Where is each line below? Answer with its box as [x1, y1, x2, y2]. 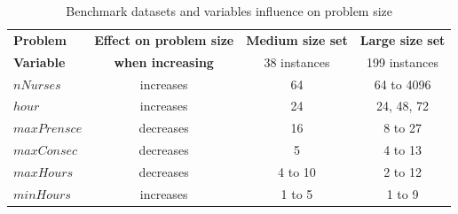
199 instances [367, 52, 439, 71]
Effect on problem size [94, 30, 234, 49]
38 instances [264, 52, 330, 71]
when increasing [114, 52, 214, 71]
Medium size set [246, 30, 348, 49]
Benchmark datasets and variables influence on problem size [66, 2, 393, 19]
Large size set [359, 30, 446, 49]
